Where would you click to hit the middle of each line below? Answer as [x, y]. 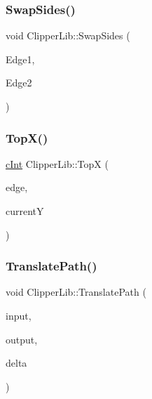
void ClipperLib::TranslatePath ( [76, 292]
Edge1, [20, 59]
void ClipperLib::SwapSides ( [68, 35]
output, [22, 339]
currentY [25, 211]
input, [19, 315]
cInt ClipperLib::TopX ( [57, 163]
